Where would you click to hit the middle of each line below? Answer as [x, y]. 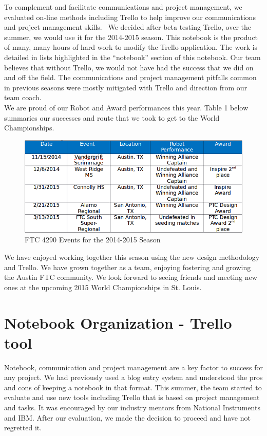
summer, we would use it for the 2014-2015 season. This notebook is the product [131, 37]
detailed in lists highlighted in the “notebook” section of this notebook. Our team [132, 57]
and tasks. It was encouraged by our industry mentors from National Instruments [132, 407]
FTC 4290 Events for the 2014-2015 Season [93, 240]
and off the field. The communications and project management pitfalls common [130, 77]
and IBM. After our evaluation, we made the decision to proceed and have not [127, 417]
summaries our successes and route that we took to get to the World [112, 117]
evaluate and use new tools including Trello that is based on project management [132, 397]
